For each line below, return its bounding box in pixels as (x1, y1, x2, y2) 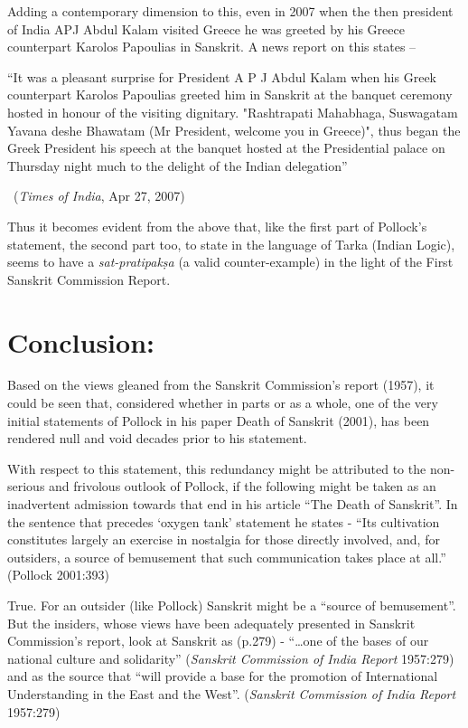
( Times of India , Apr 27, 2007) (13, 186, 185, 205)
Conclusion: (7, 323, 154, 360)
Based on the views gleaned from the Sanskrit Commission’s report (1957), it (7, 375, 435, 394)
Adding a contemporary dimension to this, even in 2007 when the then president (7, 2, 454, 20)
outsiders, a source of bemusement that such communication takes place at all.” (7, 547, 446, 566)
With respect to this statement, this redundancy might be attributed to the (7, 459, 426, 477)
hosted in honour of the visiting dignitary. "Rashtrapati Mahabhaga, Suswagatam (7, 102, 458, 121)
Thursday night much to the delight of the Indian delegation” (7, 156, 348, 175)
